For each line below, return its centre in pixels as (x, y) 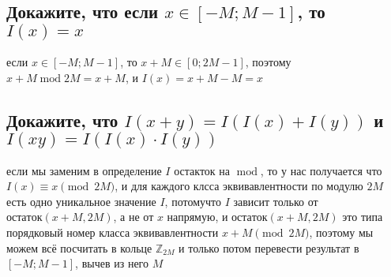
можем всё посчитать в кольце (79, 247)
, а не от (133, 217)
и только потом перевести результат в (269, 247)
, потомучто (193, 201)
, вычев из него (112, 263)
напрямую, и (197, 217)
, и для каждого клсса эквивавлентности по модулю (239, 186)
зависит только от (276, 201)
